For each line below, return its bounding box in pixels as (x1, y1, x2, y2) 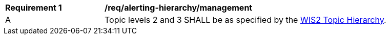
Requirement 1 (5, 3, 62, 13)
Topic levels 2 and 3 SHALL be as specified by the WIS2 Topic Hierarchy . (105, 15, 386, 25)
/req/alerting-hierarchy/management (105, 3, 253, 13)
